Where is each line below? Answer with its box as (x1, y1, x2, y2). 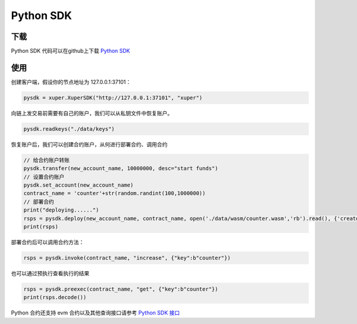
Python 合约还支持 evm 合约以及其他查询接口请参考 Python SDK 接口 (11, 309, 180, 316)
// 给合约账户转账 (23, 156, 70, 163)
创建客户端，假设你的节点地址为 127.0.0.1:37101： (11, 78, 131, 86)
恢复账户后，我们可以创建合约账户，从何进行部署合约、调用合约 (11, 140, 168, 148)
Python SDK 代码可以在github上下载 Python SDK (11, 48, 130, 55)
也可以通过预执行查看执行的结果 (11, 269, 89, 276)
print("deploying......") (23, 207, 99, 213)
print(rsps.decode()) (23, 294, 87, 301)
